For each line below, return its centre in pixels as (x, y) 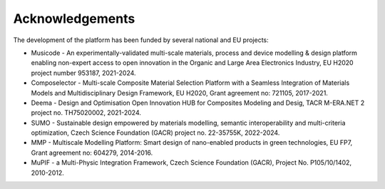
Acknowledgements (74, 19)
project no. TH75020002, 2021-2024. (86, 113)
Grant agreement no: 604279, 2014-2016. (92, 153)
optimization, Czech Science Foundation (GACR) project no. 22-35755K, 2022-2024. (155, 133)
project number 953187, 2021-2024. (83, 73)
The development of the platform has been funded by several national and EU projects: (141, 40)
